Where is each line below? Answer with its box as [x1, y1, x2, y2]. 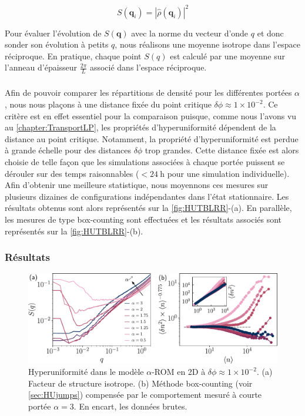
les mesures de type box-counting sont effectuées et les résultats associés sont [5, 213, 282, 226]
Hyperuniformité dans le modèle [28, 365, 144, 378]
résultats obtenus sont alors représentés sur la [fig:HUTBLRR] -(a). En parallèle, [5, 202, 292, 214]
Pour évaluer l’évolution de [5, 26, 102, 39]
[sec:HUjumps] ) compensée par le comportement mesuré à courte [28, 388, 262, 401]
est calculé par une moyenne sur [170, 49, 285, 62]
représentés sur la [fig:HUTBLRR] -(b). [5, 224, 143, 237]
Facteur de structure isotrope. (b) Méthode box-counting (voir [28, 377, 253, 389]
